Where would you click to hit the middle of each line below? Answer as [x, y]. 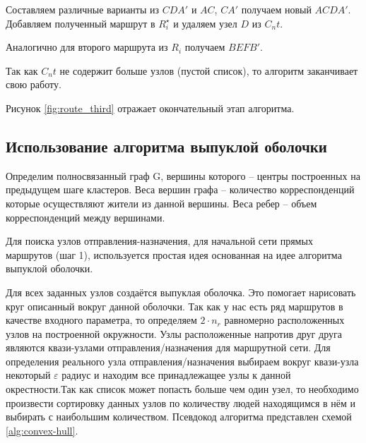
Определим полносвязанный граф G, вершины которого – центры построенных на [183, 175]
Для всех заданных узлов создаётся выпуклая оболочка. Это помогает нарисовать [181, 292]
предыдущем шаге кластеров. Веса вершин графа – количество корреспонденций [180, 189]
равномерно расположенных [284, 320]
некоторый [28, 375]
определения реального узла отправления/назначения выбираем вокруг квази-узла [182, 361]
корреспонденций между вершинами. [85, 217]
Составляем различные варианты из [83, 9]
